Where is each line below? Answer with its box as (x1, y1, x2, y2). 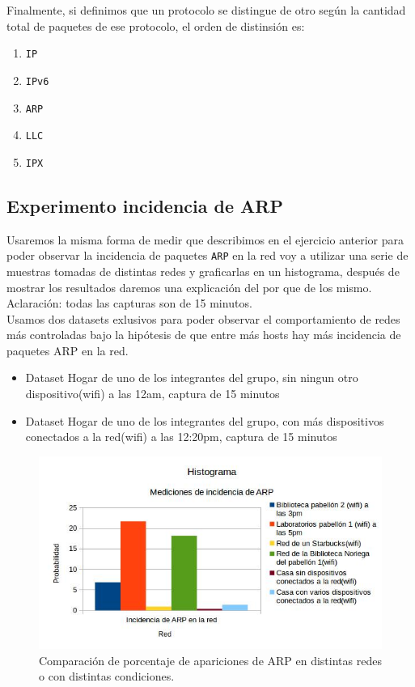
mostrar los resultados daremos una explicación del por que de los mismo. (6, 278, 372, 295)
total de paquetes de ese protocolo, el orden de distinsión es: (6, 17, 305, 34)
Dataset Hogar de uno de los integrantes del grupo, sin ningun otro (25, 369, 358, 386)
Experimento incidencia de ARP (6, 193, 283, 218)
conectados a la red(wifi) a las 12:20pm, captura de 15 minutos (25, 428, 337, 445)
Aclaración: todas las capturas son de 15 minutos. (6, 295, 252, 312)
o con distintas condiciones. (39, 668, 175, 685)
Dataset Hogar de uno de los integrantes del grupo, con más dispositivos (25, 412, 384, 429)
